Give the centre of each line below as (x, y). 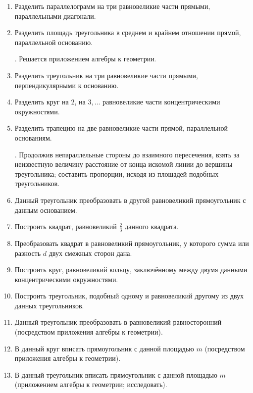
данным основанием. (46, 210)
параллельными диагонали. (55, 16)
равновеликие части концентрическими (161, 102)
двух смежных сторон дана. (90, 253)
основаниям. (33, 137)
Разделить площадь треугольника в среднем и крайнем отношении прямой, (128, 32)
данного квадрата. (152, 226)
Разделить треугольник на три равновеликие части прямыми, (106, 75)
